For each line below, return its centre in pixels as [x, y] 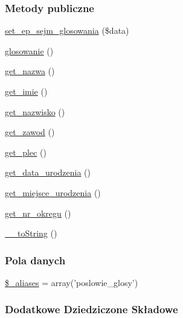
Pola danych [35, 260]
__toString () [31, 233]
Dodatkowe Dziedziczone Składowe [91, 309]
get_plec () [26, 152]
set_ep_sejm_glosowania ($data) [67, 30]
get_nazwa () [30, 71]
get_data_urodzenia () [48, 172]
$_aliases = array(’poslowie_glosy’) [72, 282]
